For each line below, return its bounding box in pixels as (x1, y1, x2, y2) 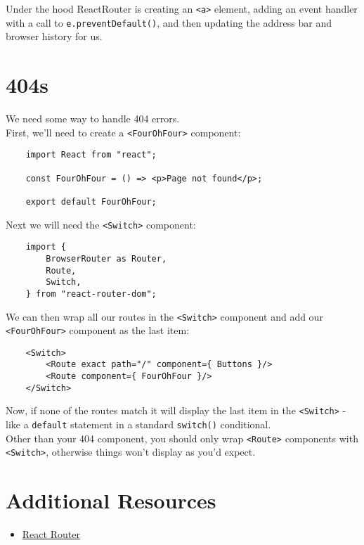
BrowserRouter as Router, (46, 253, 167, 264)
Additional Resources (6, 486, 216, 515)
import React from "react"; (25, 150, 157, 160)
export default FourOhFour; (25, 196, 157, 207)
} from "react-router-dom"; (25, 288, 157, 299)
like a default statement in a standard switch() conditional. (6, 417, 271, 432)
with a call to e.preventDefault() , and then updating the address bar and (6, 15, 332, 30)
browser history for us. (6, 29, 103, 44)
